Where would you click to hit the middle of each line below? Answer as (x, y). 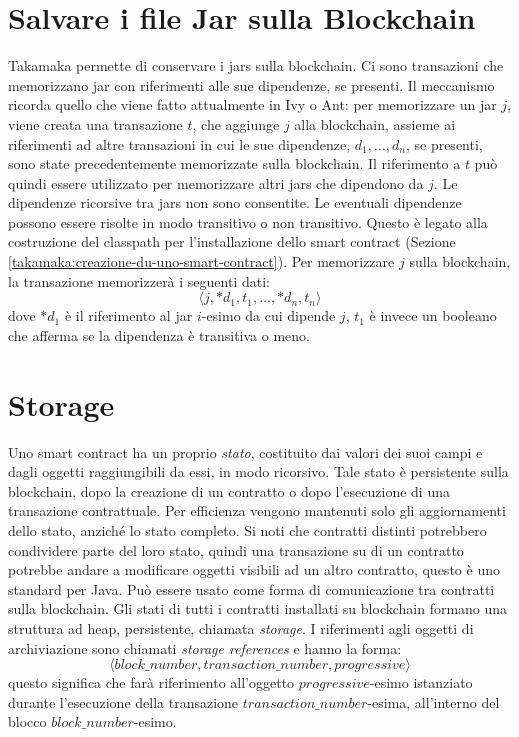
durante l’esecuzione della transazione (123, 701)
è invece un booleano (433, 315)
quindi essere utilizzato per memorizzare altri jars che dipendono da (216, 182)
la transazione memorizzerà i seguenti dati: (139, 280)
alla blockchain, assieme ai (375, 123)
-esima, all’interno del (433, 701)
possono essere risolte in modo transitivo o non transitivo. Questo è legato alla (248, 221)
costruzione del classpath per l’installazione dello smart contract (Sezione (232, 241)
